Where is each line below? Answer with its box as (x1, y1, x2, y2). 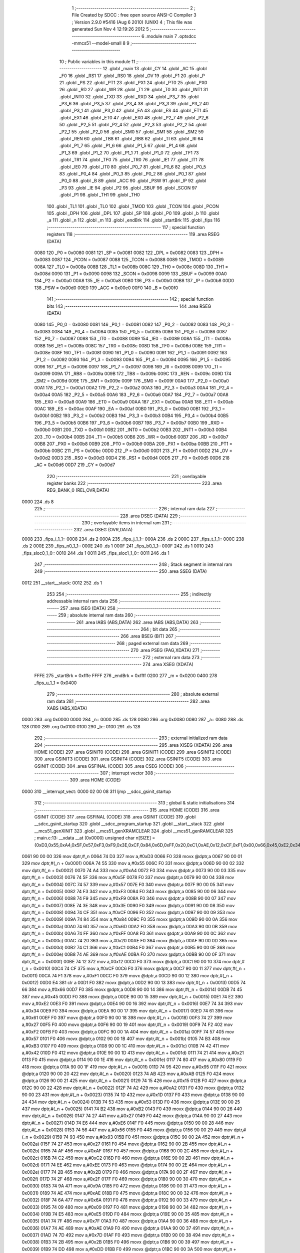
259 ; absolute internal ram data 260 (58, 612, 133, 618)
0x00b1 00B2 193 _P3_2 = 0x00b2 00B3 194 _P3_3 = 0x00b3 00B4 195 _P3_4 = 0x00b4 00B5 (34, 412, 229, 419)
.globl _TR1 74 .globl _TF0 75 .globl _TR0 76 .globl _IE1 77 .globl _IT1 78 (59, 157, 204, 163)
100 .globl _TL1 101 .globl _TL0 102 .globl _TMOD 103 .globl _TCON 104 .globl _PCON (46, 203, 219, 209)
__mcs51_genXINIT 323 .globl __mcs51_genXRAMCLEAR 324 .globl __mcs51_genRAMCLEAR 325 (34, 827, 233, 834)
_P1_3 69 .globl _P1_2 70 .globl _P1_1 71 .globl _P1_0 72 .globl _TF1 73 (59, 149, 199, 155)
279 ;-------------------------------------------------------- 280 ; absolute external (46, 691, 219, 697)
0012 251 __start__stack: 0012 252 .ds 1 (21, 579, 102, 586)
